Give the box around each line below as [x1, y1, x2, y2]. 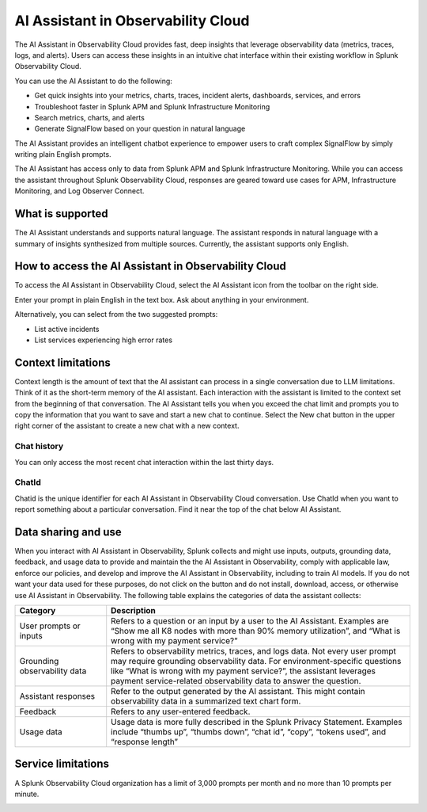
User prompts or [19, 620, 81, 631]
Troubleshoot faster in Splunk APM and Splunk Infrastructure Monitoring [34, 101, 270, 111]
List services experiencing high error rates [34, 335, 173, 345]
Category [19, 605, 56, 616]
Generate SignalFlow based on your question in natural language [34, 124, 246, 134]
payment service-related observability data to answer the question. [111, 676, 361, 686]
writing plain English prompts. [14, 150, 111, 159]
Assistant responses [19, 691, 96, 701]
